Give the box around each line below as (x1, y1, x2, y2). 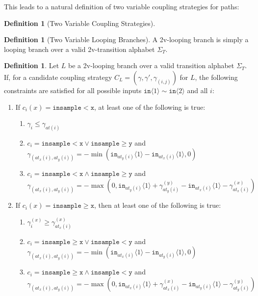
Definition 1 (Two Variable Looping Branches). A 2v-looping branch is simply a (4, 34, 249, 45)
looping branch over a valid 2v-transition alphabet (4, 44, 155, 54)
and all (187, 85, 208, 95)
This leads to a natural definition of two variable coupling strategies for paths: (4, 1, 239, 11)
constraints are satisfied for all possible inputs (4, 85, 142, 95)
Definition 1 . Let (4, 60, 59, 71)
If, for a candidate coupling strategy (4, 72, 112, 82)
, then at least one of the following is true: (94, 200, 221, 210)
